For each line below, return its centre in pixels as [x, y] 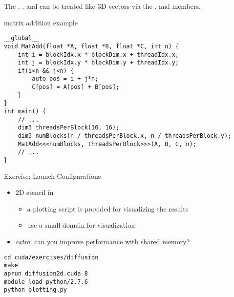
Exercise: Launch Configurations [53, 176]
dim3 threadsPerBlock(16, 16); [69, 128]
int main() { [25, 112]
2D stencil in [34, 192]
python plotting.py [35, 290]
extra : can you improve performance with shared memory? [103, 242]
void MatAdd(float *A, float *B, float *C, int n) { [91, 46]
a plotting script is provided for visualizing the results [108, 208]
